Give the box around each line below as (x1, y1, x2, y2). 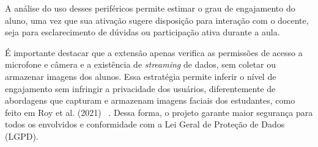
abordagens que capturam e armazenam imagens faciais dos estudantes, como (5, 94, 295, 107)
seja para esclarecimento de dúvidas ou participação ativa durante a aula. (5, 26, 280, 38)
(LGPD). (5, 129, 39, 142)
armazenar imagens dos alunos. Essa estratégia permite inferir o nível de (5, 70, 276, 82)
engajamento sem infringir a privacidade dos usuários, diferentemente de (5, 82, 276, 95)
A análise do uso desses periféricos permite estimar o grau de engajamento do (5, 2, 295, 14)
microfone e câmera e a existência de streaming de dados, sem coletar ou (5, 58, 276, 71)
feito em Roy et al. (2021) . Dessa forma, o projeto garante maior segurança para (5, 106, 313, 118)
